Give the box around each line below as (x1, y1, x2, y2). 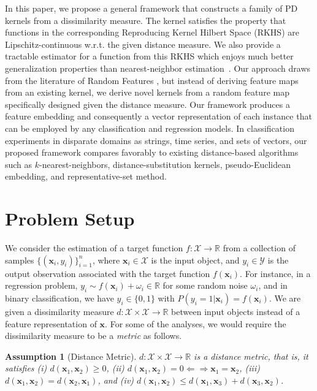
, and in (258, 279, 288, 292)
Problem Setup (5, 206, 135, 231)
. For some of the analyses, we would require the (105, 317, 286, 330)
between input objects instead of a (171, 305, 300, 318)
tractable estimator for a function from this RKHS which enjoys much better (5, 50, 294, 63)
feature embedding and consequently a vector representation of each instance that (5, 110, 312, 123)
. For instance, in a (240, 267, 311, 279)
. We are (269, 292, 301, 305)
